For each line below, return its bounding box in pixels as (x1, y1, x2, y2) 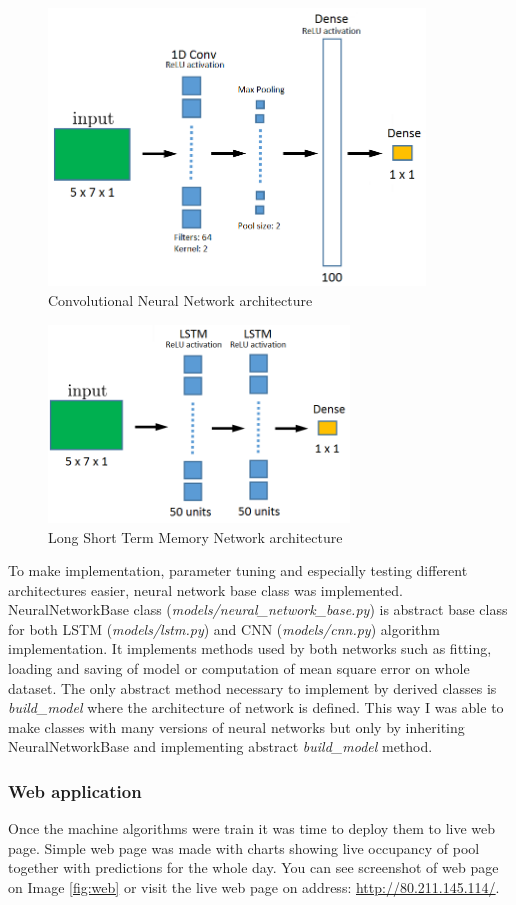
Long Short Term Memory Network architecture (48, 526, 343, 547)
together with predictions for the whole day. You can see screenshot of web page (8, 857, 499, 878)
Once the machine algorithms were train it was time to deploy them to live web (8, 818, 496, 839)
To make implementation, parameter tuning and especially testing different (8, 560, 468, 581)
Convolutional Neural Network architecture (48, 289, 313, 310)
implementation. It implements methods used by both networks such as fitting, (8, 638, 492, 659)
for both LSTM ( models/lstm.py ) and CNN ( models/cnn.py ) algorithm (8, 618, 440, 639)
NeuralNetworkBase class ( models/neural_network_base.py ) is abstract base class (8, 599, 508, 620)
